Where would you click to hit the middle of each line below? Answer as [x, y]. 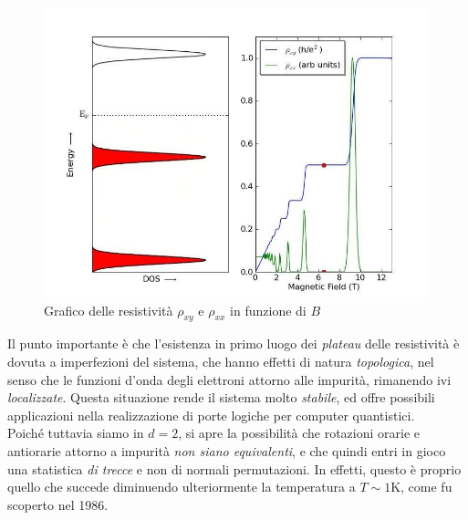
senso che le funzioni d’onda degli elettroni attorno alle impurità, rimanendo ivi [229, 379]
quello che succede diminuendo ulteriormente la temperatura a [182, 487]
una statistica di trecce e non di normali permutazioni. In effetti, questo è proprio [234, 468]
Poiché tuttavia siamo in [76, 433]
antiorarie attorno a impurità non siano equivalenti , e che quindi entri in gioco [227, 450]
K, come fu [421, 487]
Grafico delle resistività [109, 310]
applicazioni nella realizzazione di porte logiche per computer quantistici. [211, 415]
